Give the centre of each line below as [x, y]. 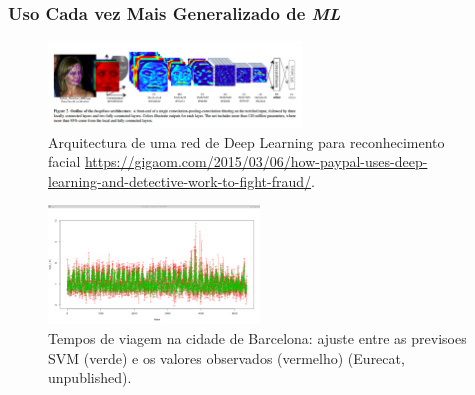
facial [64, 161]
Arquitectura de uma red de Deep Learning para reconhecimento [246, 141]
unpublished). [90, 377]
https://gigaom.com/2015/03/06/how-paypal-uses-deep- [256, 161]
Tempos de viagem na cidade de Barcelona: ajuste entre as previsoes [257, 337]
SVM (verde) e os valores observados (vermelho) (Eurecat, [226, 357]
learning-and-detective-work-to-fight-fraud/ [180, 180]
